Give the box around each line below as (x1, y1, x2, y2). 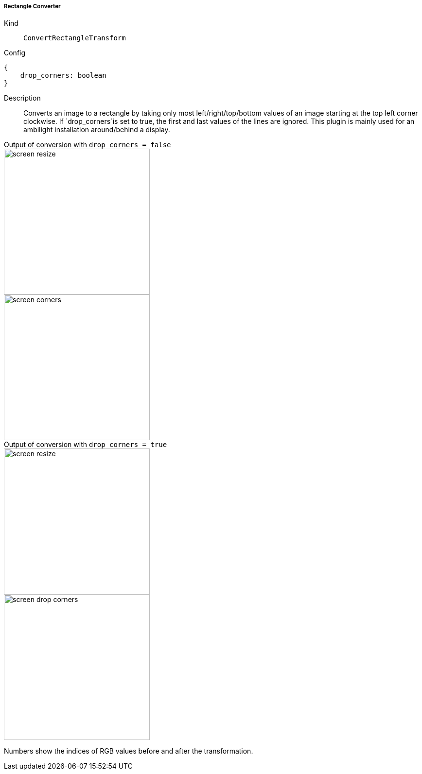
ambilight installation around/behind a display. (23, 125, 170, 134)
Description (4, 94, 41, 103)
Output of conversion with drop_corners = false (4, 140, 171, 149)
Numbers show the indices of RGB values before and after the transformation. (4, 747, 253, 756)
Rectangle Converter (4, 3, 61, 10)
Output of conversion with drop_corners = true (4, 440, 167, 449)
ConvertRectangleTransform (23, 34, 126, 42)
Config (4, 49, 26, 57)
